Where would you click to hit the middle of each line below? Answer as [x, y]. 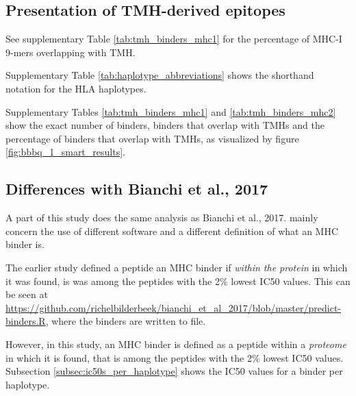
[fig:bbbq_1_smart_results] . [65, 152]
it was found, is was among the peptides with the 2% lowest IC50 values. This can [178, 281]
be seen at [27, 294]
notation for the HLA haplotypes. [76, 88]
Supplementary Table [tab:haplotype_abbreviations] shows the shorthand [160, 75]
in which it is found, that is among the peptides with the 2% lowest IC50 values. [175, 357]
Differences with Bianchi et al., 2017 [137, 189]
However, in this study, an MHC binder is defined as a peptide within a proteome [176, 344]
